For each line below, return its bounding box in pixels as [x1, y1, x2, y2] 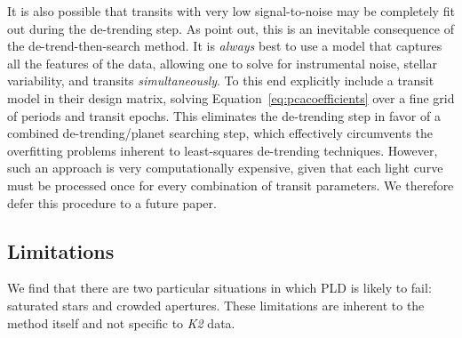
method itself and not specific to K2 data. [7, 313, 235, 332]
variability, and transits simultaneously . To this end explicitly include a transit [7, 71, 434, 90]
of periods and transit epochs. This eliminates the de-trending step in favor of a [7, 106, 441, 125]
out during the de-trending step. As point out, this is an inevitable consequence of [7, 19, 454, 37]
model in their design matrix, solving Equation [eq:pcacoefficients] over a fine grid [7, 88, 455, 107]
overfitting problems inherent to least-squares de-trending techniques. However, [7, 141, 438, 159]
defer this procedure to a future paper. [7, 193, 217, 212]
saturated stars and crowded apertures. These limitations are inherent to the [7, 295, 425, 314]
